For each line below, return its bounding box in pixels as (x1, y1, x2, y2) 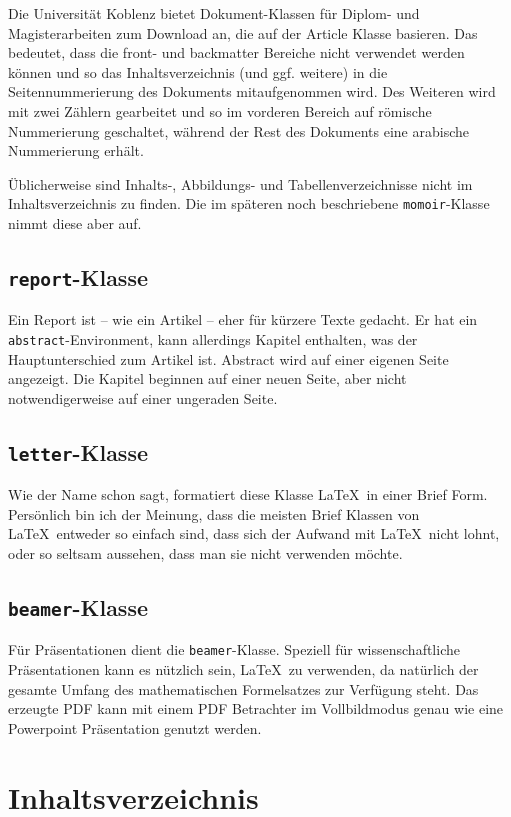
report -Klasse (8, 261, 149, 292)
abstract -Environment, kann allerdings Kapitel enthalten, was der (8, 328, 418, 349)
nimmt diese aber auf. (8, 213, 142, 233)
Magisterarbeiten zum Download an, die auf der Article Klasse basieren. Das (8, 22, 478, 43)
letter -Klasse (8, 436, 149, 467)
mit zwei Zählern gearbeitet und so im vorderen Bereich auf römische (8, 100, 432, 121)
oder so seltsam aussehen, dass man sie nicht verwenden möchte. (8, 542, 403, 563)
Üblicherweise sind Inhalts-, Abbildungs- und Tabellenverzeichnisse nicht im (8, 173, 473, 194)
